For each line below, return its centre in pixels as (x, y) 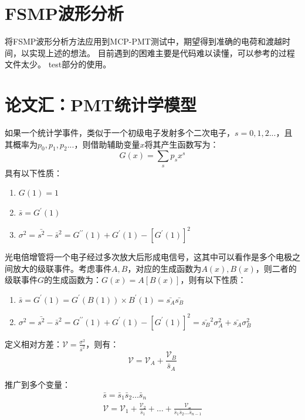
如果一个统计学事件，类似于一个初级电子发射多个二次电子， (120, 133)
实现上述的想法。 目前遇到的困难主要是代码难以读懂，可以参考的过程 (162, 52)
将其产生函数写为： (182, 144)
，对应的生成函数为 (165, 268)
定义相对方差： (33, 344)
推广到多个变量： (38, 384)
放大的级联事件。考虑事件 (62, 268)
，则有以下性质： (213, 280)
